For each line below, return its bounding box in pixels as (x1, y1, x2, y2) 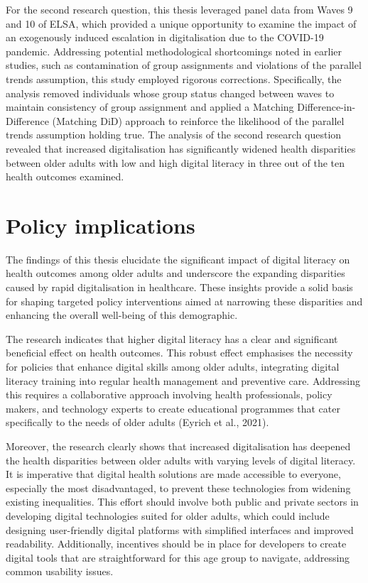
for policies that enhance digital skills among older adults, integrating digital (6, 359, 340, 374)
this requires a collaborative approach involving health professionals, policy (6, 387, 332, 402)
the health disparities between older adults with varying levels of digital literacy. (6, 452, 356, 467)
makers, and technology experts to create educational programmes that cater (6, 401, 340, 415)
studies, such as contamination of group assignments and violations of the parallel (6, 58, 362, 72)
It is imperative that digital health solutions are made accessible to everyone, (6, 467, 341, 481)
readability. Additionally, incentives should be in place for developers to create (6, 536, 347, 551)
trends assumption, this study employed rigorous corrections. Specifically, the (6, 71, 342, 86)
